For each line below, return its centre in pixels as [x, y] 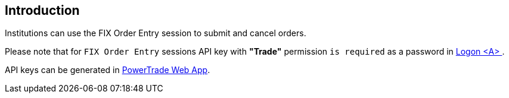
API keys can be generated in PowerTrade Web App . [108, 70]
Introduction [42, 10]
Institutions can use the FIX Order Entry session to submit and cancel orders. [156, 33]
